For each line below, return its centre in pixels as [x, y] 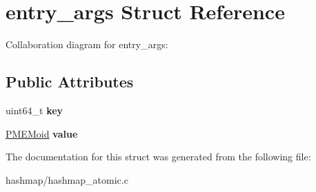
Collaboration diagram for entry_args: [87, 44]
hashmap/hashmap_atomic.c [67, 179]
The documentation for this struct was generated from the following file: [158, 157]
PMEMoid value [42, 133]
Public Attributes [70, 82]
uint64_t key [34, 110]
